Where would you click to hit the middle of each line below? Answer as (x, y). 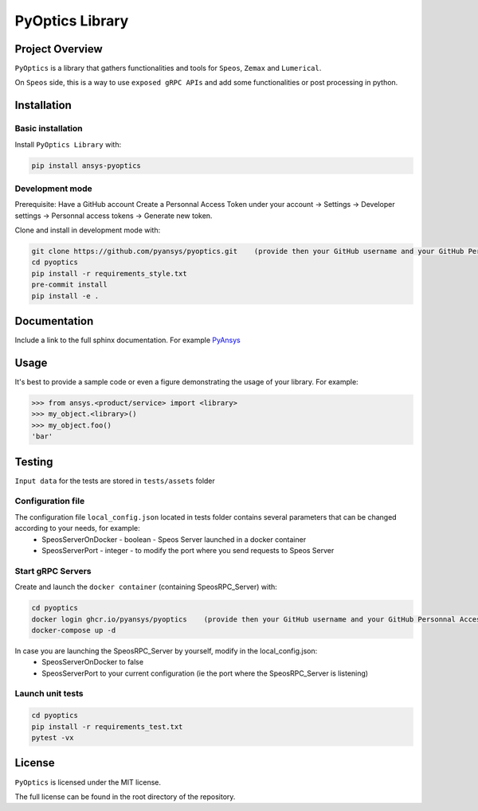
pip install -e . (65, 296)
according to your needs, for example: (77, 528)
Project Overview (59, 49)
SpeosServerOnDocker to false (92, 662)
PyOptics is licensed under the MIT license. (88, 782)
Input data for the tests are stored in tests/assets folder (115, 481)
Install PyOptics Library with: (68, 144)
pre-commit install (69, 285)
